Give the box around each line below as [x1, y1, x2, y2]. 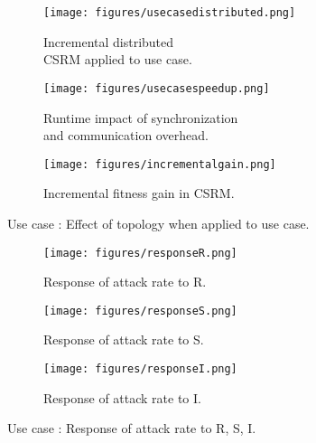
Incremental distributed [43, 32, 174, 51]
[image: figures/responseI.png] [43, 363, 237, 376]
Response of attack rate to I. [43, 388, 201, 407]
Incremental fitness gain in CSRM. [43, 184, 235, 203]
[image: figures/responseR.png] [43, 246, 237, 259]
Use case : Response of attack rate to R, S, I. [7, 419, 256, 438]
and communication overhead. [43, 126, 209, 145]
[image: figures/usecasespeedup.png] [43, 81, 270, 95]
